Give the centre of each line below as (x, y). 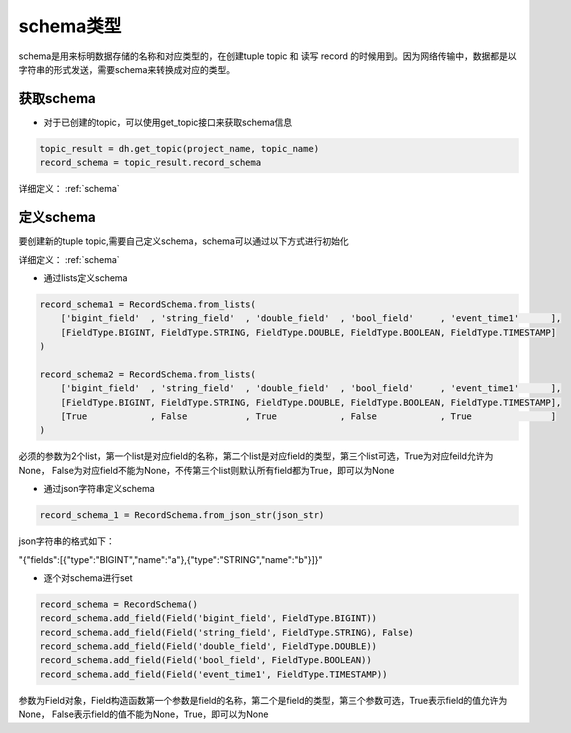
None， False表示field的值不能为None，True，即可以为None (143, 714)
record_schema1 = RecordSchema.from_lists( (148, 304)
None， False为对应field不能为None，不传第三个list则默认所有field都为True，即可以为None (206, 470)
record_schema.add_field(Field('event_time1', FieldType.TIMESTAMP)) (213, 674)
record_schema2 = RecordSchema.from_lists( (148, 374)
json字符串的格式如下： (66, 541)
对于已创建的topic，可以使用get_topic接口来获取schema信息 (168, 122)
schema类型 (70, 26)
